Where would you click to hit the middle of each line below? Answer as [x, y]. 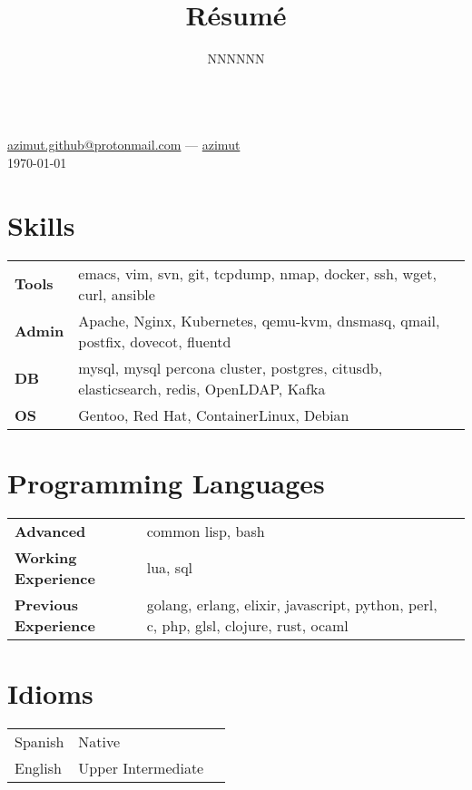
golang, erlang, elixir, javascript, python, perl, [292, 604]
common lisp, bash [206, 531]
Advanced [50, 531]
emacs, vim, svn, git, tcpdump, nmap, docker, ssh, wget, [257, 273]
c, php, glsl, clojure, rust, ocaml [247, 625]
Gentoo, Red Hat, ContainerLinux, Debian [214, 415]
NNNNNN [236, 59]
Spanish [39, 741]
